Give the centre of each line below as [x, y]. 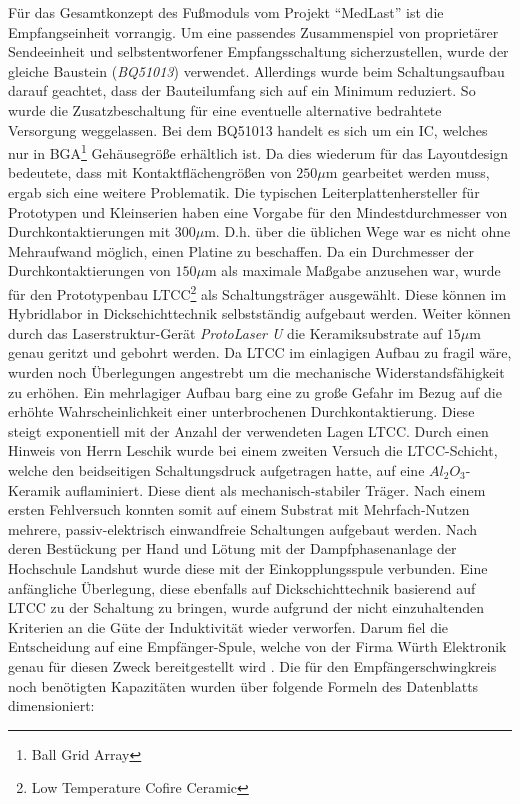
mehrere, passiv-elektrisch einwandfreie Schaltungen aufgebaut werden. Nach [243, 528]
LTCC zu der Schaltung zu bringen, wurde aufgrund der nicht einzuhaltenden [246, 607]
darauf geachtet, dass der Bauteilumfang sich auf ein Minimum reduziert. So [242, 90]
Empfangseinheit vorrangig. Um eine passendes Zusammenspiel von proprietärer [253, 31]
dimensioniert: [51, 705]
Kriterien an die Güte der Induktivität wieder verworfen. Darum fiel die [228, 626]
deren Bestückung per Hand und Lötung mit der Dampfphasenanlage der [232, 548]
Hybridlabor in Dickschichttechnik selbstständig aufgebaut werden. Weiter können [259, 313]
